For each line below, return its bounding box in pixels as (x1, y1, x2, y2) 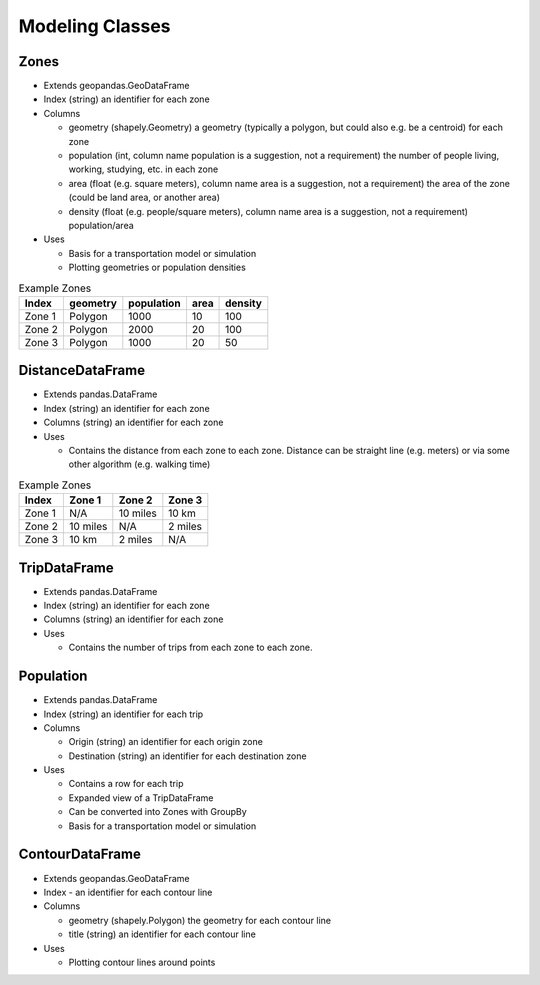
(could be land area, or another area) (68, 191, 220, 204)
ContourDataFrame (18, 846, 142, 863)
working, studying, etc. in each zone (68, 163, 219, 175)
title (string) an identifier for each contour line (68, 928, 257, 940)
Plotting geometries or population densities (68, 261, 247, 274)
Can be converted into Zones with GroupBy (68, 806, 247, 818)
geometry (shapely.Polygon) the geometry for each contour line (68, 914, 332, 926)
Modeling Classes (18, 15, 171, 37)
